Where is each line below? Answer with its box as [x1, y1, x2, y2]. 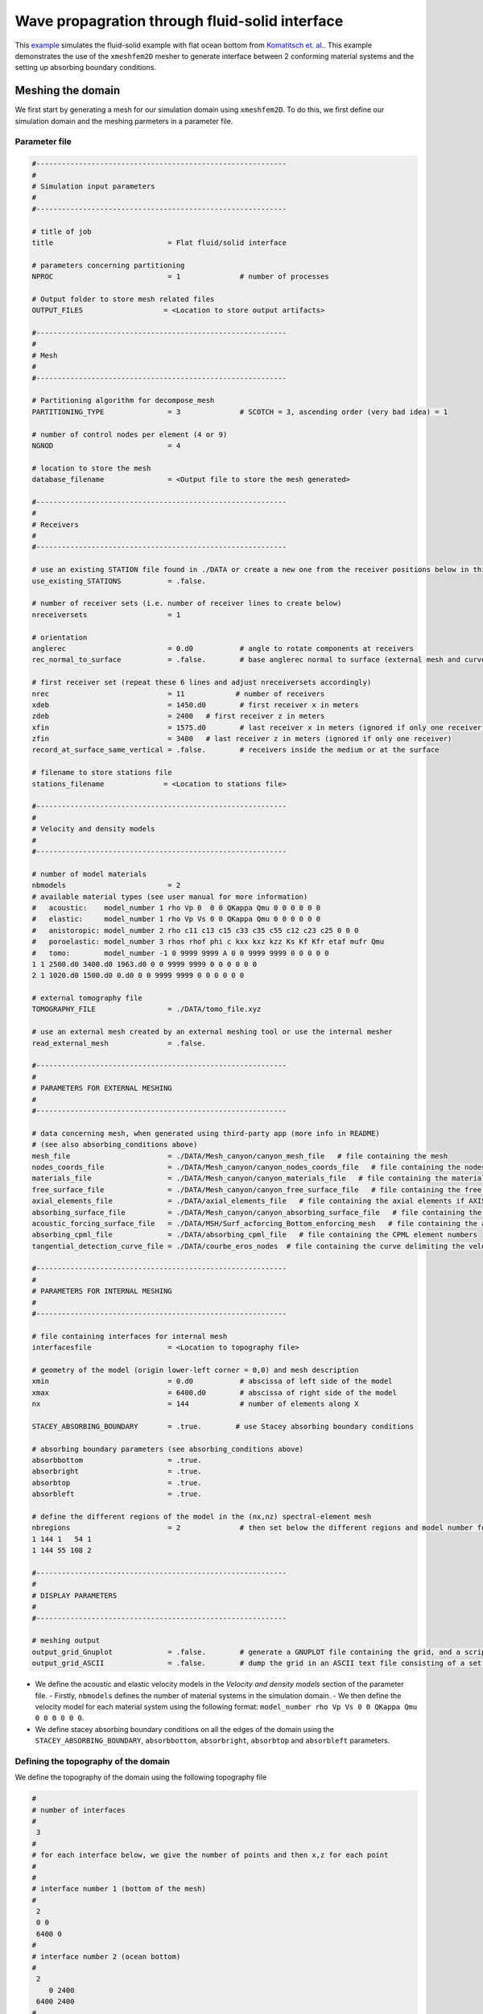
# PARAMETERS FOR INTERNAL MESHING [31, 1287, 172, 1296]
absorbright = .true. [31, 1467, 202, 1476]
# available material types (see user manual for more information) [31, 892, 308, 901]
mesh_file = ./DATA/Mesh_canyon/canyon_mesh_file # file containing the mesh [31, 1151, 448, 1160]
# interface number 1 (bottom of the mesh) [31, 1884, 207, 1893]
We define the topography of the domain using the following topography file [14, 1772, 267, 1782]
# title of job [31, 226, 92, 236]
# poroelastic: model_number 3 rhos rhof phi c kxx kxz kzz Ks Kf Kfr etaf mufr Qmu [31, 937, 385, 947]
